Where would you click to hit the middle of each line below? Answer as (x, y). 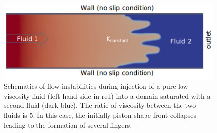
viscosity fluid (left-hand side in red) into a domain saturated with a (107, 95)
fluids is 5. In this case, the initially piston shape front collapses (100, 115)
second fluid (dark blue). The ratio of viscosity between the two (100, 105)
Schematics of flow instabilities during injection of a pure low (96, 86)
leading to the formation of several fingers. (68, 124)
